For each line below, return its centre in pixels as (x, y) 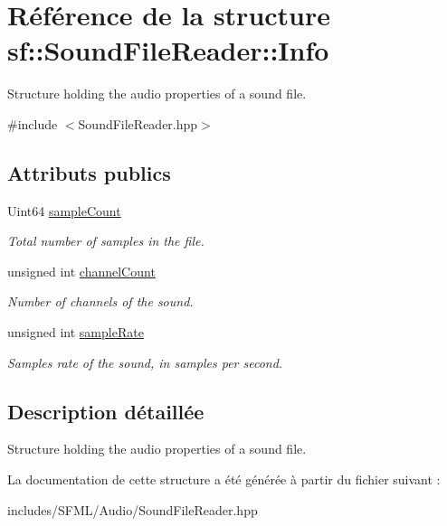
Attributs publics (89, 172)
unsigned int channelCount (81, 271)
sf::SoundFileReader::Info (168, 50)
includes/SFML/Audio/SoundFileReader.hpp (133, 509)
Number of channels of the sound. (100, 301)
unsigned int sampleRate (76, 332)
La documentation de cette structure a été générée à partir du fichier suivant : (224, 479)
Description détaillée (106, 411)
